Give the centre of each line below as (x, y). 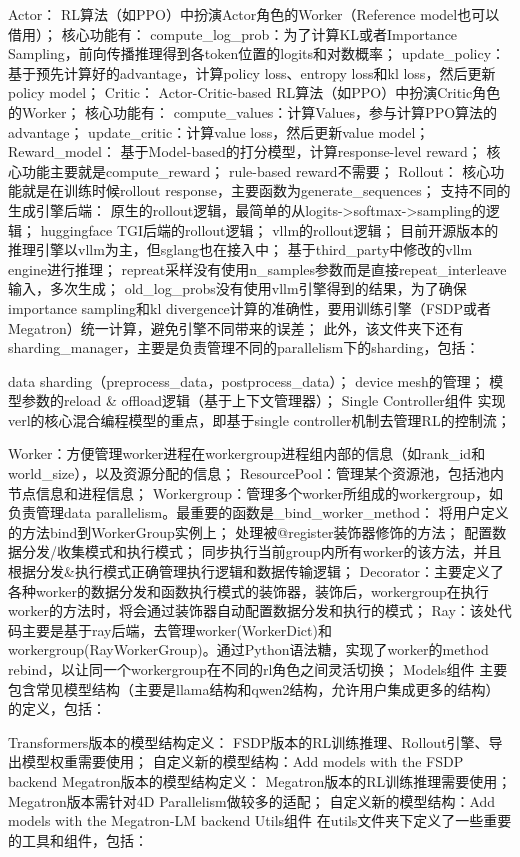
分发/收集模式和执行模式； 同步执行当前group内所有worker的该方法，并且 (261, 551)
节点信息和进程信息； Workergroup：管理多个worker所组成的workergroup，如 (256, 492)
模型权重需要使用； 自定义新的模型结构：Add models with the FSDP (242, 761)
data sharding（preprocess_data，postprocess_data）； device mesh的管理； (246, 380)
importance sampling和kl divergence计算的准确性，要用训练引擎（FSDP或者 (249, 307)
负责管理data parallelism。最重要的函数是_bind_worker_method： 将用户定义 (258, 512)
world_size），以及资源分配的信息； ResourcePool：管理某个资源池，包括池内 (256, 473)
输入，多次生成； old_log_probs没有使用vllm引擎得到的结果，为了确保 (237, 288)
